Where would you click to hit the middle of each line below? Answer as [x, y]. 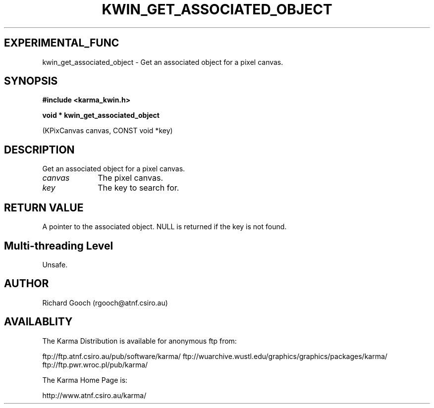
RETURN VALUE [44, 207]
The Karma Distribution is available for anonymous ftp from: [139, 341]
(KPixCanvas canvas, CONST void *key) [108, 131]
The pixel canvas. [131, 178]
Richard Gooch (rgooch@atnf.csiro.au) [105, 303]
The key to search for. [138, 188]
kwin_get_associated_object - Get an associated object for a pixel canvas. [163, 62]
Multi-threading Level [59, 246]
